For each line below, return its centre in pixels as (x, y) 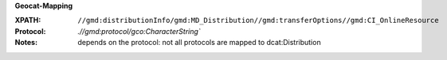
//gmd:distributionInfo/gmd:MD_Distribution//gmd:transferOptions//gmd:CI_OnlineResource (258, 21)
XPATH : (28, 21)
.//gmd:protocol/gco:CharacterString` (139, 31)
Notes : (26, 43)
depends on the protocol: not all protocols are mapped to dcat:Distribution (200, 43)
